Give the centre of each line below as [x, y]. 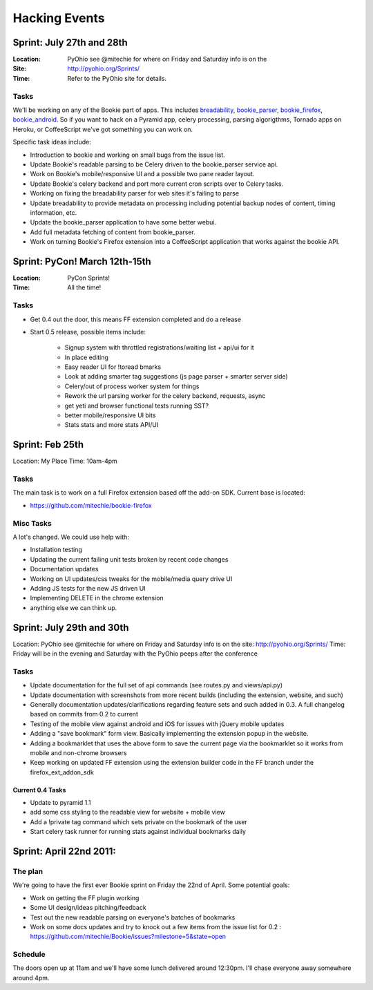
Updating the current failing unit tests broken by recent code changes [129, 559]
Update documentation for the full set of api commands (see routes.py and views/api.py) [156, 685]
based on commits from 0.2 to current [84, 714]
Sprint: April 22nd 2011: [65, 851]
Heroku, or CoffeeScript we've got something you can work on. [103, 129]
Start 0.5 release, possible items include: [88, 332]
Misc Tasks [32, 523]
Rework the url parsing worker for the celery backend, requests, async [165, 396]
